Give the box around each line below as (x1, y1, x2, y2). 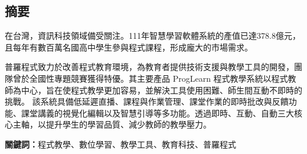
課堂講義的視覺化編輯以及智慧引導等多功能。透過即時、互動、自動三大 (21, 106, 294, 119)
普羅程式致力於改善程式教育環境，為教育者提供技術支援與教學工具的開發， (5, 61, 294, 73)
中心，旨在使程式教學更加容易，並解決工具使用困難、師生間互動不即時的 (21, 83, 302, 96)
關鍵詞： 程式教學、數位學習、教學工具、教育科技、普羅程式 (5, 138, 236, 150)
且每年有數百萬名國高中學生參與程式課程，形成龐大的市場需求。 (5, 41, 253, 53)
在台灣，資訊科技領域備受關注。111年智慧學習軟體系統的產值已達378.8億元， (5, 29, 301, 42)
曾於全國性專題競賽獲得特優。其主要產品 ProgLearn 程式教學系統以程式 (12, 72, 288, 84)
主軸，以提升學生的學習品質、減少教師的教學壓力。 (12, 118, 211, 130)
